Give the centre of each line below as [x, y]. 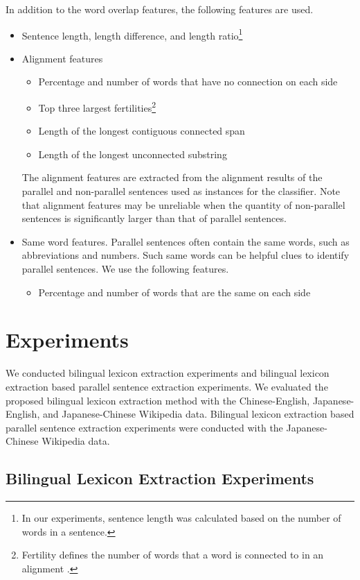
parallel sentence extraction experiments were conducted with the [144, 427]
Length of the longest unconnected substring [133, 154]
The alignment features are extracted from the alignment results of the [172, 177]
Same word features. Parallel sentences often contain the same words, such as [186, 241]
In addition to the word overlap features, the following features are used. [160, 9]
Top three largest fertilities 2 [97, 106]
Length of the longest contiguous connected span [142, 131]
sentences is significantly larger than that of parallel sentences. [154, 218]
